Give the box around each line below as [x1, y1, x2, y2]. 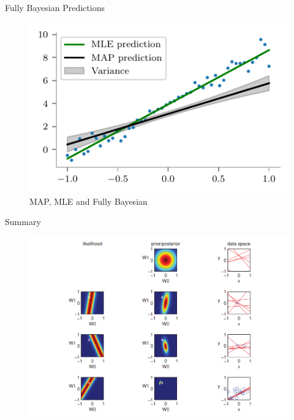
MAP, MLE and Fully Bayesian [29, 194, 148, 207]
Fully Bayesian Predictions [5, 1, 105, 13]
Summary [5, 215, 41, 228]
